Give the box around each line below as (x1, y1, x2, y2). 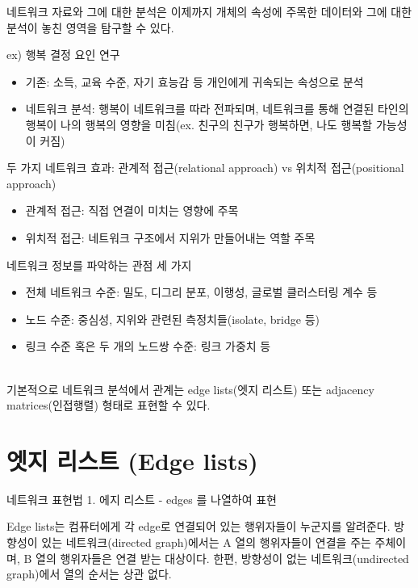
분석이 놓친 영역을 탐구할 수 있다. (6, 19, 174, 36)
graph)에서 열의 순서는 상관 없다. (6, 565, 172, 582)
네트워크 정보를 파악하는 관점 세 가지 (6, 256, 192, 273)
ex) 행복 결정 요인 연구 (6, 46, 120, 63)
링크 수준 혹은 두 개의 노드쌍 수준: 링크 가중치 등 (25, 338, 271, 355)
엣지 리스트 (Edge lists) (6, 443, 258, 477)
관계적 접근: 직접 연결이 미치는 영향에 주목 (25, 202, 239, 219)
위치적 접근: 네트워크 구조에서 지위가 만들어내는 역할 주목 (25, 229, 316, 246)
